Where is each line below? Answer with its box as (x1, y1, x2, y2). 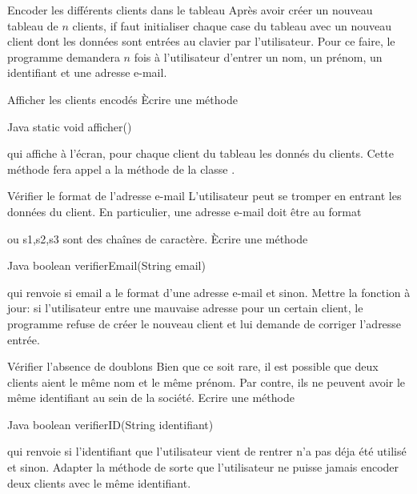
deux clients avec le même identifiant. (7, 474, 191, 491)
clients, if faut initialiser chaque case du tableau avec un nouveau (72, 17, 392, 34)
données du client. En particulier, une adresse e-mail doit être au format (7, 203, 362, 219)
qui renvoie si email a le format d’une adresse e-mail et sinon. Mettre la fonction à (7, 283, 411, 300)
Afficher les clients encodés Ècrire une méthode (7, 90, 238, 107)
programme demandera (7, 48, 120, 65)
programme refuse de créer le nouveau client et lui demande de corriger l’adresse (7, 315, 402, 331)
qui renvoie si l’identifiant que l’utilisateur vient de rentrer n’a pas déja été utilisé (7, 443, 407, 460)
